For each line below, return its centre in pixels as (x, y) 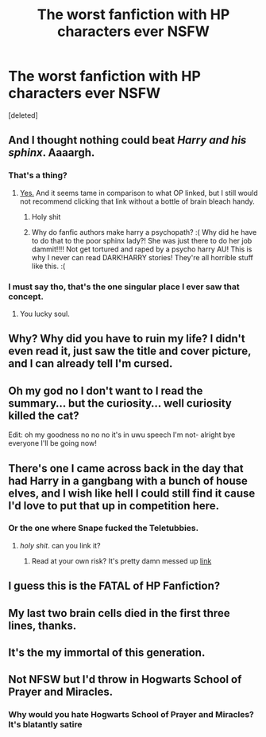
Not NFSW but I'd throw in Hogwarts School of (125, 679)
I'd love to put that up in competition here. (114, 506)
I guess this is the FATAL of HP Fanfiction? (114, 586)
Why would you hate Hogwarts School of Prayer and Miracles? (131, 715)
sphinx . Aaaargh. (52, 153)
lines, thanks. (42, 625)
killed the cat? (44, 415)
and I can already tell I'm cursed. (91, 364)
